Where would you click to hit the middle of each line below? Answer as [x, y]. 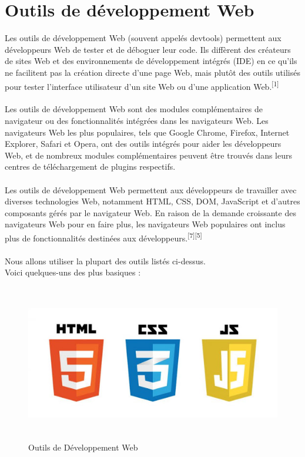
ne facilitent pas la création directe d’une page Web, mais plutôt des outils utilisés [152, 72]
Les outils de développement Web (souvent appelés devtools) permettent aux [143, 38]
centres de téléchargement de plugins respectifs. [90, 167]
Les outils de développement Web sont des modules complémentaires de [134, 109]
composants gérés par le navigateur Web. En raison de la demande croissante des [150, 212]
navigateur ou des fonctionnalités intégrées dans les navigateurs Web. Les [137, 120]
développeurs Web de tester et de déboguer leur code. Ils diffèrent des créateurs [148, 49]
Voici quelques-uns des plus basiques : [73, 272]
